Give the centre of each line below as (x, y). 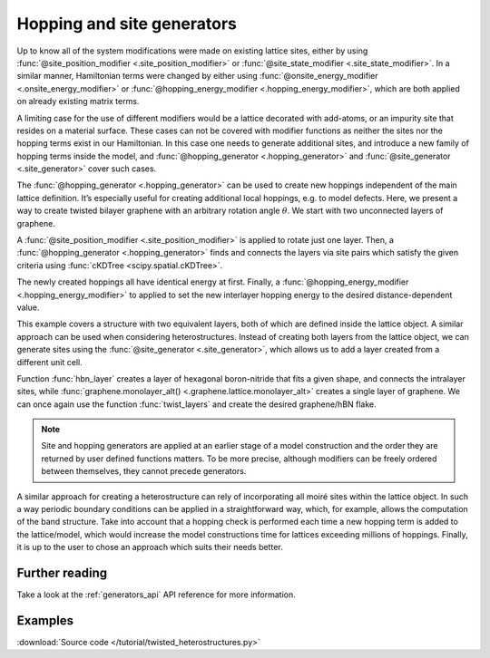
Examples (45, 620)
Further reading (62, 573)
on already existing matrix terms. (78, 102)
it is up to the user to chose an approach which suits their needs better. (150, 547)
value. (28, 307)
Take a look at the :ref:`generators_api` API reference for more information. (157, 595)
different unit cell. (49, 362)
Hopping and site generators (127, 24)
